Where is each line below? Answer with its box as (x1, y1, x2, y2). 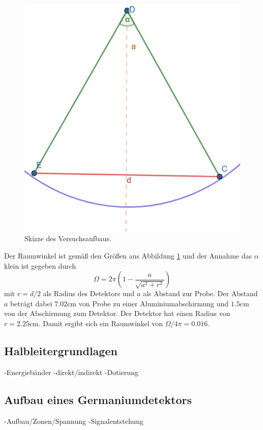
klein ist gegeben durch (4, 260, 76, 271)
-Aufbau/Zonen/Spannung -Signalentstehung (4, 415, 143, 426)
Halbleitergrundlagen (4, 342, 118, 358)
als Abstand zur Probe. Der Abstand (142, 288, 258, 299)
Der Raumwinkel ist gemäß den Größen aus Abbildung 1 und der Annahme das (4, 250, 252, 261)
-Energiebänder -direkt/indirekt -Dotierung (4, 366, 138, 377)
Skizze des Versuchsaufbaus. (24, 233, 112, 244)
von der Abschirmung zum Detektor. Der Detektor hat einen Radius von (4, 308, 230, 319)
